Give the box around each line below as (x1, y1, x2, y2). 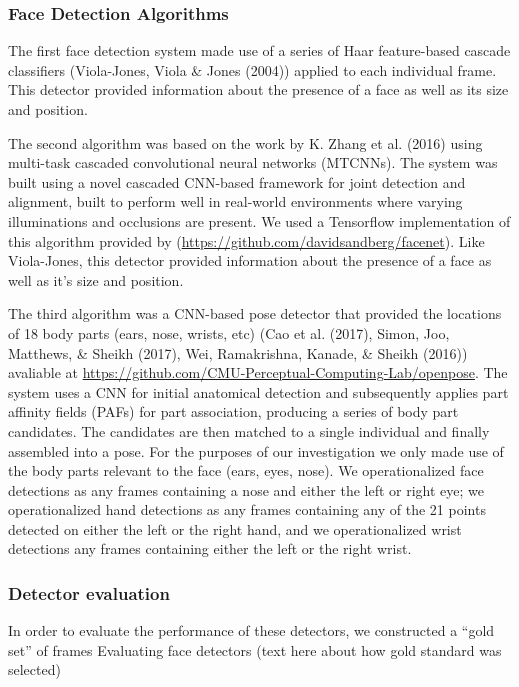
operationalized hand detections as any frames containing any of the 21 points (8, 499, 486, 520)
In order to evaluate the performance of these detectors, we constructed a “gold (8, 620, 495, 641)
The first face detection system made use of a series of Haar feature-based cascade (8, 40, 511, 61)
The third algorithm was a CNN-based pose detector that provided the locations (8, 303, 502, 324)
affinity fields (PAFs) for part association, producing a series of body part (8, 401, 459, 422)
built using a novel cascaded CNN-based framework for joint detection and (8, 171, 466, 192)
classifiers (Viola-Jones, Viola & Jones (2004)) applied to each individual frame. (8, 59, 497, 80)
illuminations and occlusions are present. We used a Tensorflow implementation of (8, 210, 511, 231)
